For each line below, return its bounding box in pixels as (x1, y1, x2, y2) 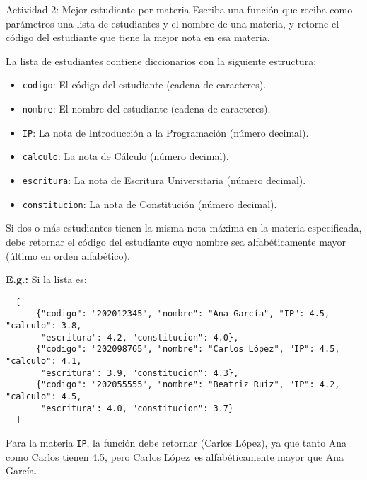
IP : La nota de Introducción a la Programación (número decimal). (22, 125, 309, 139)
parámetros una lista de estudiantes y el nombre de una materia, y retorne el (6, 16, 339, 30)
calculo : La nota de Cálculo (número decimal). (22, 149, 229, 164)
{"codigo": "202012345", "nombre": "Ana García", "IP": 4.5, (35, 309, 330, 319)
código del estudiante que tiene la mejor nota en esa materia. (6, 30, 270, 45)
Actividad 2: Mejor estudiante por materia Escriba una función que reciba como (6, 2, 353, 16)
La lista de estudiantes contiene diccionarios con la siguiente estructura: (6, 53, 317, 68)
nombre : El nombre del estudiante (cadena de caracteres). (22, 101, 271, 116)
